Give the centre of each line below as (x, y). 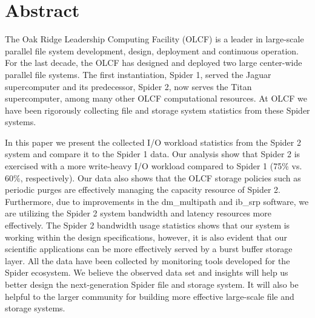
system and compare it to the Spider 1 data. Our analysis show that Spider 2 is (153, 154)
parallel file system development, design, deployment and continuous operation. (152, 50)
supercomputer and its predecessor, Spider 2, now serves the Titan (128, 86)
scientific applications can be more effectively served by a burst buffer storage (149, 249)
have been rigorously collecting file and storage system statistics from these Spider (157, 110)
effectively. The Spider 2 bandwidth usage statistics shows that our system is (148, 225)
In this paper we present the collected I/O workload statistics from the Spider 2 (153, 142)
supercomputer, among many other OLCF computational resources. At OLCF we (156, 98)
